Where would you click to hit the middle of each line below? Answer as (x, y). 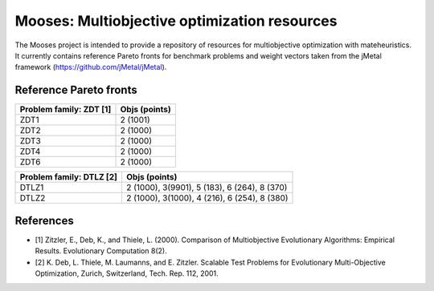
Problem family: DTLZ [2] (69, 177)
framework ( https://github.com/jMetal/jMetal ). (91, 67)
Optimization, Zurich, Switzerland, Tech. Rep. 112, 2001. (127, 273)
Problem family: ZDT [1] (66, 110)
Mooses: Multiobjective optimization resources (176, 21)
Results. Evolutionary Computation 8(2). (101, 251)
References (44, 220)
